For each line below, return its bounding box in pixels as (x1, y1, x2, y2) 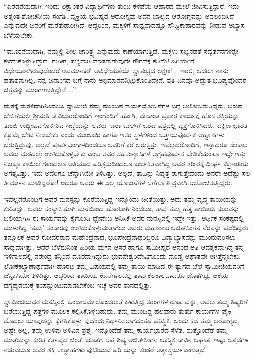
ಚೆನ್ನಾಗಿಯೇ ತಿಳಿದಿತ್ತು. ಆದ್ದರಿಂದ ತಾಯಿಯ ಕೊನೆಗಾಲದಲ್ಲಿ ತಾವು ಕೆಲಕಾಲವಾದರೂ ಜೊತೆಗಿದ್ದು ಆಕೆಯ (4, 270, 229, 280)
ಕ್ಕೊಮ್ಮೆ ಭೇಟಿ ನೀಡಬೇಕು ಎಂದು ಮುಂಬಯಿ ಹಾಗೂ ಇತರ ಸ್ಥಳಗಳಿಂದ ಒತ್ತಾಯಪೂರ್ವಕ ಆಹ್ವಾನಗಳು (4, 129, 225, 140)
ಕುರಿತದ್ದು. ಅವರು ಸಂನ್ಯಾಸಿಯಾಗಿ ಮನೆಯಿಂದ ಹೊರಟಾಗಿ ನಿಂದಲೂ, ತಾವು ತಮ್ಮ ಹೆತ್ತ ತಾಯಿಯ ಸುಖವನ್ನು (4, 203, 240, 213)
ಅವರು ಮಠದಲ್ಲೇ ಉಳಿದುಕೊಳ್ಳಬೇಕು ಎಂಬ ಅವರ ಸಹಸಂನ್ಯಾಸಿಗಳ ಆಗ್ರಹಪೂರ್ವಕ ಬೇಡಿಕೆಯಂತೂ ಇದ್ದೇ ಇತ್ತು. (4, 148, 248, 159)
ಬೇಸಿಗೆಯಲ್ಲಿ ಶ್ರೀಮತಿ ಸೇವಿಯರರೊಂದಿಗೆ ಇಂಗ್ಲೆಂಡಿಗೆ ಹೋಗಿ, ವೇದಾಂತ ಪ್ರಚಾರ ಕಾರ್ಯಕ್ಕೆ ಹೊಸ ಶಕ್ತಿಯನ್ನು (4, 110, 239, 120)
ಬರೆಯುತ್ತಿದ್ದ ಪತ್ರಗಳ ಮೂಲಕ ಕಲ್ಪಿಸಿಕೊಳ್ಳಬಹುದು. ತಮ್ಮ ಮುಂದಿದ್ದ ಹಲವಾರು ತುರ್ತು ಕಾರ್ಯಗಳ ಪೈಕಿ (4, 306, 231, 316)
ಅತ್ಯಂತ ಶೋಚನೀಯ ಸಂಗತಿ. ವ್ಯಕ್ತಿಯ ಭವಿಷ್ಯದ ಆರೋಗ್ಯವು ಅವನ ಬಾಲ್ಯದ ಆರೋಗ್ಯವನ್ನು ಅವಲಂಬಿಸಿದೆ (4, 10, 234, 21)
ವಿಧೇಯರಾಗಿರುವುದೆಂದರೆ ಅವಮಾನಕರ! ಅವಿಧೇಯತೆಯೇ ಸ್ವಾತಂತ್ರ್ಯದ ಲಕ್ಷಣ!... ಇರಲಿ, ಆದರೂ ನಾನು (4, 65, 229, 75)
